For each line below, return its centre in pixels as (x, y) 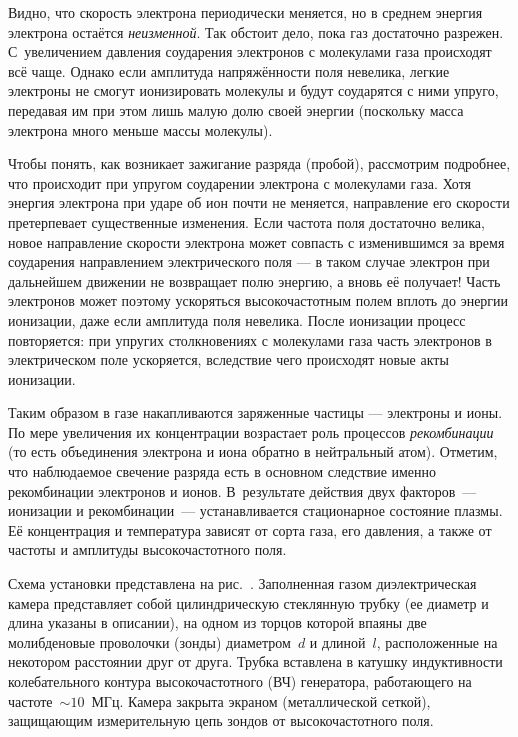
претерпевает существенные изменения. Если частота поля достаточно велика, (246, 221)
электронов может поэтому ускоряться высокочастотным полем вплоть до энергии (258, 300)
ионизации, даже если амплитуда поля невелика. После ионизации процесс (237, 319)
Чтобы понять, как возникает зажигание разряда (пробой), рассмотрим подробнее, (259, 163)
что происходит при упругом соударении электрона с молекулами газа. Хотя (240, 182)
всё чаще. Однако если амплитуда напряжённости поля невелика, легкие (229, 70)
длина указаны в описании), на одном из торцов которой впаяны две (217, 622)
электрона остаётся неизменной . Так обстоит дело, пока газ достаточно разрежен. (256, 31)
